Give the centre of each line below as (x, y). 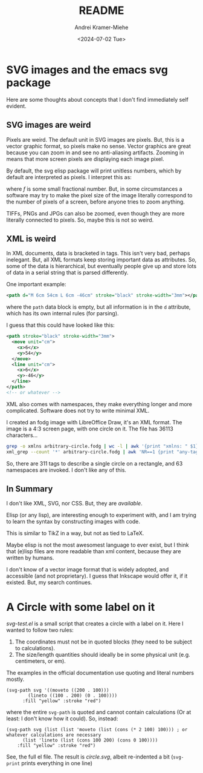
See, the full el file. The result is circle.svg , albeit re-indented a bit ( (90, 757)
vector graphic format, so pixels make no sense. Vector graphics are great (99, 146)
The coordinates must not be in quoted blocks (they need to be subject (103, 642)
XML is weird (31, 239)
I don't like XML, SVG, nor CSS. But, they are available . (75, 504)
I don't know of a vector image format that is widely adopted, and (88, 570)
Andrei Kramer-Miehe (101, 27)
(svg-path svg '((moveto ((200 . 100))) (58, 691)
